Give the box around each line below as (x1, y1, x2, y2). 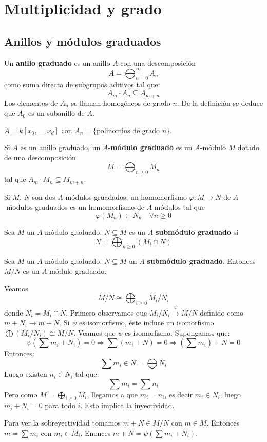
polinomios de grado (97, 127, 160, 135)
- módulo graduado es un (108, 142, 193, 153)
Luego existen (4, 369, 47, 379)
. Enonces (80, 427, 111, 438)
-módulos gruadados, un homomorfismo (63, 191, 187, 202)
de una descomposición (4, 152, 76, 162)
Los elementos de (4, 97, 58, 108)
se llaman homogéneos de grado (71, 97, 170, 108)
